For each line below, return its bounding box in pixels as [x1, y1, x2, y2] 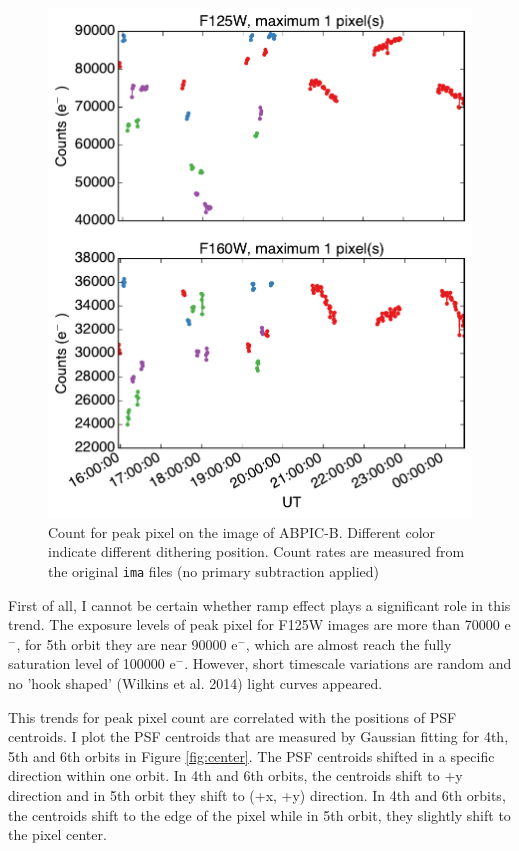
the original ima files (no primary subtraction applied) [48, 560, 380, 581]
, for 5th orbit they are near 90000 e [16, 633, 238, 654]
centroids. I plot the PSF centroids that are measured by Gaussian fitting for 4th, [8, 726, 509, 747]
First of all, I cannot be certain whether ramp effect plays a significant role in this [8, 594, 511, 615]
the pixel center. [8, 824, 107, 845]
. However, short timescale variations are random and [184, 653, 512, 674]
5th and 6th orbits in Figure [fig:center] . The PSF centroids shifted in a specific [8, 745, 495, 766]
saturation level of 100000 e [8, 653, 176, 674]
